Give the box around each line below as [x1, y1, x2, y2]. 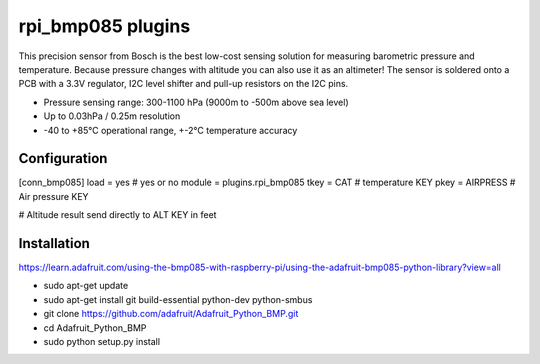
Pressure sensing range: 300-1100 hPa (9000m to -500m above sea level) [43, 96, 349, 108]
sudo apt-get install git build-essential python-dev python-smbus [43, 293, 313, 305]
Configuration [18, 150, 108, 167]
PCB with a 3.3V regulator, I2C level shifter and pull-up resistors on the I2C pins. [18, 78, 349, 90]
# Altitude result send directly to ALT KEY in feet [18, 209, 217, 221]
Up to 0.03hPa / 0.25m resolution [43, 110, 181, 122]
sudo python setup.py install [43, 336, 160, 348]
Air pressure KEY [18, 190, 89, 202]
